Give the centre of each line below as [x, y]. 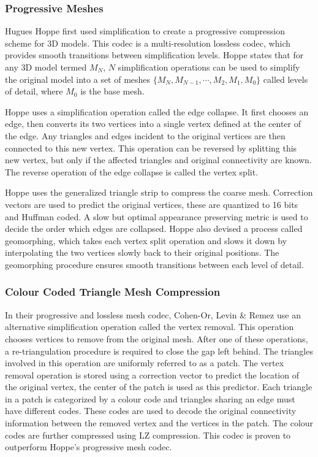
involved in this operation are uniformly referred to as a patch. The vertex [145, 363]
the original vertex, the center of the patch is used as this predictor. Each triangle [159, 387]
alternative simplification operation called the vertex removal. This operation [150, 327]
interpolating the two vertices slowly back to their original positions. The [142, 252]
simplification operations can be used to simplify [209, 67]
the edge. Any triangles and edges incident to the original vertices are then [145, 135]
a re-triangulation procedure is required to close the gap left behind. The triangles [159, 351]
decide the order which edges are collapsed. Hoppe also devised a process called [154, 228]
